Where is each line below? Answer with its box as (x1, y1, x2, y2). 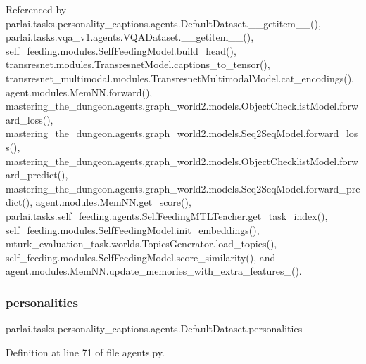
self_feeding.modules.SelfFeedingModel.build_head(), (6, 43, 236, 58)
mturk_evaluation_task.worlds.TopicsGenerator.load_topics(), (6, 236, 277, 251)
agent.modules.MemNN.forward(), (6, 84, 153, 99)
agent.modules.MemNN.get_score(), (35, 195, 191, 209)
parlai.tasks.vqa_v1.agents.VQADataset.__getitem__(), (6, 30, 254, 44)
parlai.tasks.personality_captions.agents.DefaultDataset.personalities (6, 321, 303, 336)
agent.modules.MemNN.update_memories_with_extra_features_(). (6, 264, 302, 278)
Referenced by (6, 2, 67, 16)
